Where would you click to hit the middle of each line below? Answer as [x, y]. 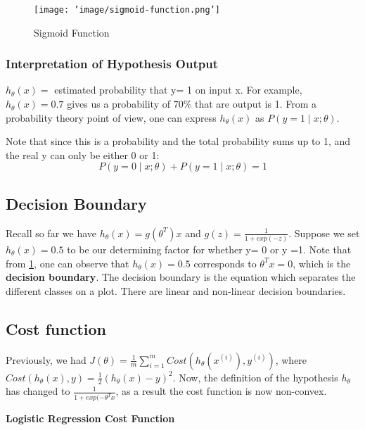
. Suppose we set [324, 233]
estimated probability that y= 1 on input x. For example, [178, 90]
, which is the [322, 263]
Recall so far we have [51, 233]
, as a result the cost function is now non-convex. [221, 391]
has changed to [38, 391]
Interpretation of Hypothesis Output [112, 64]
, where [291, 359]
